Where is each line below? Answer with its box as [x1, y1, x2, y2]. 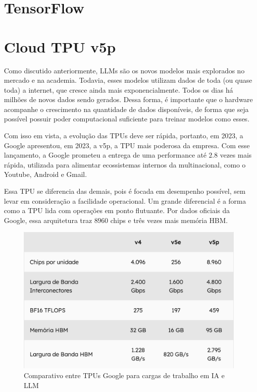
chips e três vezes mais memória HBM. [110, 215, 228, 225]
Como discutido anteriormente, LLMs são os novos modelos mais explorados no [4, 65, 245, 75]
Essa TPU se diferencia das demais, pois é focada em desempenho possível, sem [4, 186, 246, 196]
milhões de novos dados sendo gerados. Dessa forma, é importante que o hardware [4, 94, 253, 105]
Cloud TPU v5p [4, 36, 116, 56]
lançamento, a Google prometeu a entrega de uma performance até [4, 150, 206, 160]
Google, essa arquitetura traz [4, 215, 92, 225]
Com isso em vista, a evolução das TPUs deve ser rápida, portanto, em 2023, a [4, 130, 243, 141]
